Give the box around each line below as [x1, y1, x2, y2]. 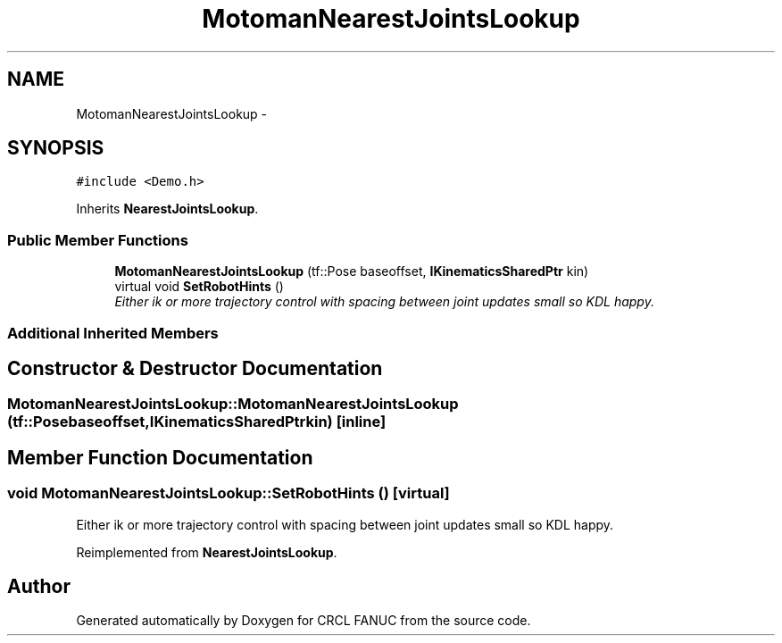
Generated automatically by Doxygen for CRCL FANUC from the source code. [76, 613, 531, 629]
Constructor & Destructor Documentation [7, 356, 383, 380]
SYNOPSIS [7, 137, 104, 160]
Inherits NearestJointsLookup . [76, 201, 259, 217]
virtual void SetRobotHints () [114, 279, 284, 295]
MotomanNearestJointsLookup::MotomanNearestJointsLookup [7, 395, 459, 413]
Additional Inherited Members [7, 323, 219, 342]
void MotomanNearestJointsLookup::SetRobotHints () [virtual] [7, 484, 450, 503]
